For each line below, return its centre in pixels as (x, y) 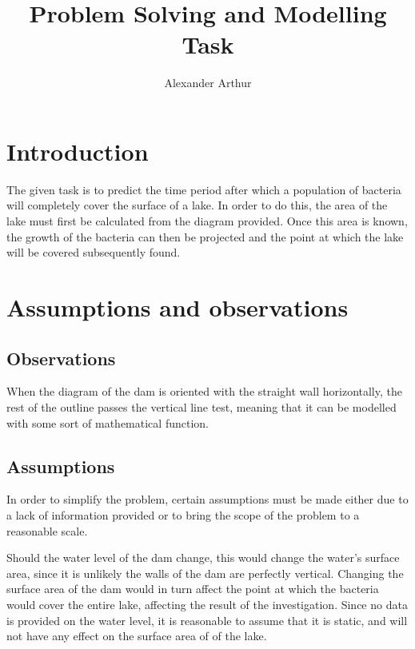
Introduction (78, 151)
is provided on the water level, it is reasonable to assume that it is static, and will (207, 620)
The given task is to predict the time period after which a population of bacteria (204, 189)
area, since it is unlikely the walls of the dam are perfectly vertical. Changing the (205, 573)
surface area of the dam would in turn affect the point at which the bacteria (193, 589)
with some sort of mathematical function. (108, 422)
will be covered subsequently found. (94, 252)
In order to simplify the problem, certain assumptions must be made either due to (207, 499)
